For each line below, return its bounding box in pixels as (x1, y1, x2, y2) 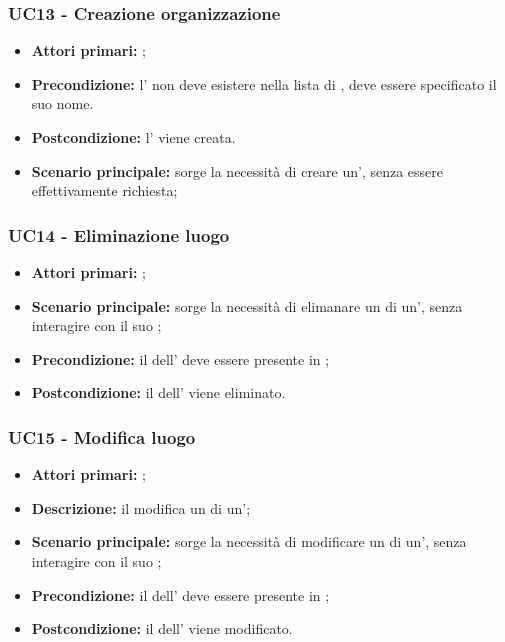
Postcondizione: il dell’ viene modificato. (31, 618, 293, 639)
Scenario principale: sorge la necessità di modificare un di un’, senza (31, 531, 467, 552)
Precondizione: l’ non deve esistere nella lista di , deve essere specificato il (31, 73, 497, 94)
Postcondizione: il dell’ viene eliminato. (31, 382, 286, 403)
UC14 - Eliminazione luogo (8, 222, 230, 247)
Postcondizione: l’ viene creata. (31, 127, 236, 147)
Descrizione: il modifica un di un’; (31, 497, 251, 518)
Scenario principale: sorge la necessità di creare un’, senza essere (31, 160, 444, 181)
